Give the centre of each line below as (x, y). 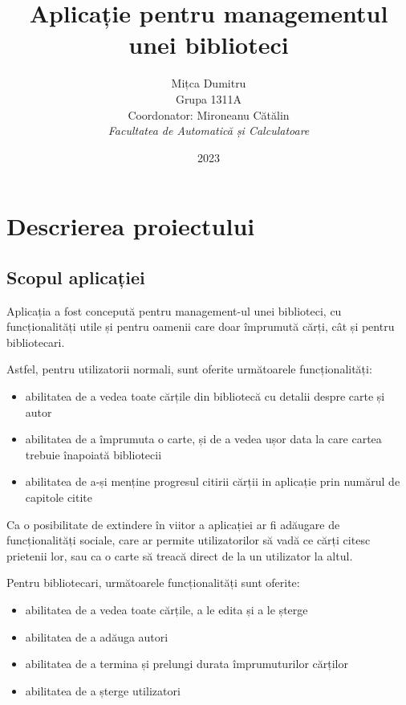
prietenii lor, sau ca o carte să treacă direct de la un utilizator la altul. (180, 555)
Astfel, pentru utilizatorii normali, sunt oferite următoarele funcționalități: (189, 369)
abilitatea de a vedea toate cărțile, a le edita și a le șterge (166, 609)
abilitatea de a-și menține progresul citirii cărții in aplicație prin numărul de (213, 481)
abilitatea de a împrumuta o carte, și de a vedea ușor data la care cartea (203, 439)
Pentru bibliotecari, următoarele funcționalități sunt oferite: (153, 583)
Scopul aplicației (76, 277)
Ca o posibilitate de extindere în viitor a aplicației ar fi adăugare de (173, 524)
